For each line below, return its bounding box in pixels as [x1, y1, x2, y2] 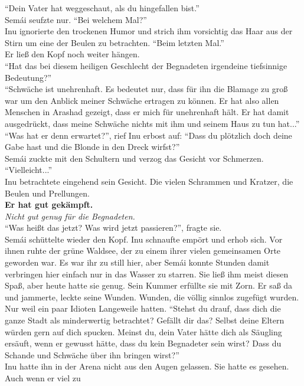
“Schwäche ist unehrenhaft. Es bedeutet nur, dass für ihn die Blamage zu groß [5, 83, 288, 95]
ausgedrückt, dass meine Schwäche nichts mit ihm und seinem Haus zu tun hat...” [5, 117, 300, 129]
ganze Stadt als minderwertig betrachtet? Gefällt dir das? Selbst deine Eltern [5, 314, 285, 326]
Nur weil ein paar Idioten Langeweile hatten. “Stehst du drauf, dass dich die [5, 302, 281, 315]
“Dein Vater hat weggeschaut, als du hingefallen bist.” [5, 2, 200, 14]
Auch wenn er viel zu [5, 372, 81, 384]
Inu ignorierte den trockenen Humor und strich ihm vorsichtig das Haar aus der [5, 25, 293, 37]
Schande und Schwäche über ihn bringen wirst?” [5, 348, 179, 361]
